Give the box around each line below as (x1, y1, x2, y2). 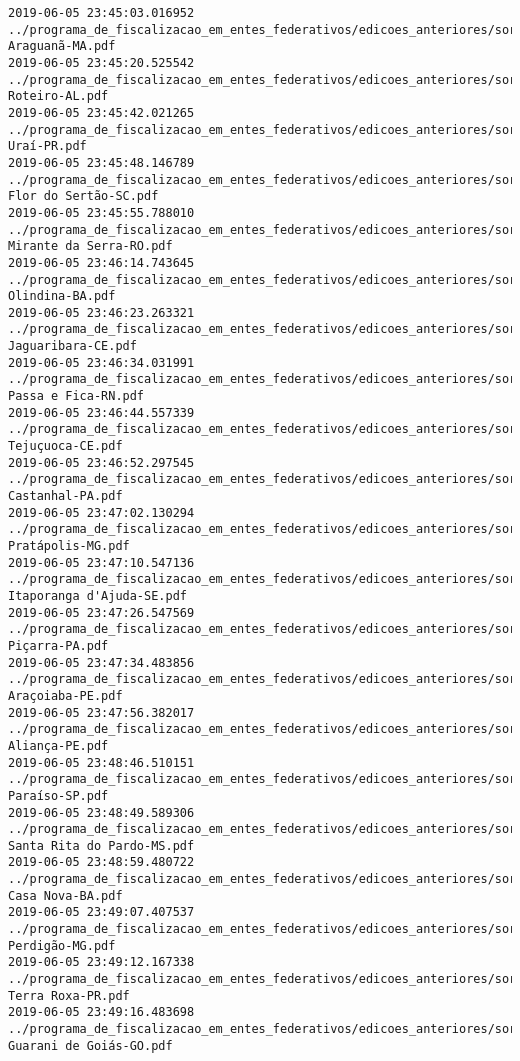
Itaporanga (8, 588, 80, 603)
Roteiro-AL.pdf (8, 89, 109, 104)
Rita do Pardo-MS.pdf (50, 838, 195, 853)
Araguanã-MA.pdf (8, 39, 116, 54)
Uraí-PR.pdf (8, 139, 87, 154)
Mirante (8, 239, 59, 254)
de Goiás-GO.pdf (65, 1038, 173, 1053)
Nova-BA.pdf (43, 888, 123, 903)
